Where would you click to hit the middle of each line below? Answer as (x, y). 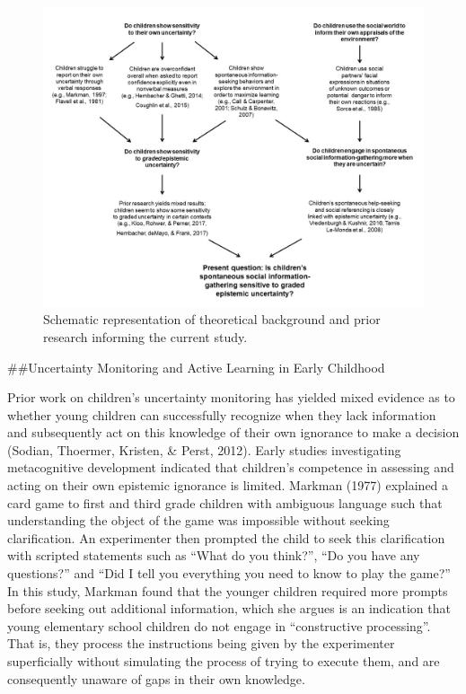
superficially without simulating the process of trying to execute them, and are (224, 661)
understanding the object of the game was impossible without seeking (198, 520)
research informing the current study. (145, 336)
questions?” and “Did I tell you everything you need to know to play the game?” (229, 573)
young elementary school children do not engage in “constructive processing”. (219, 625)
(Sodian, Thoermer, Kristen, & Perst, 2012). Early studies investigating (204, 449)
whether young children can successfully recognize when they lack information (222, 414)
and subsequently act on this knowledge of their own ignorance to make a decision (233, 432)
